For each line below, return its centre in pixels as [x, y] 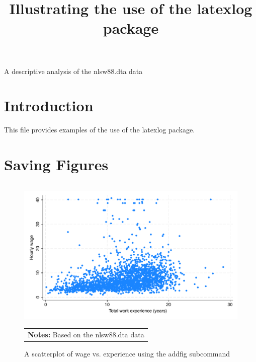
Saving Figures [56, 164]
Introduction [49, 105]
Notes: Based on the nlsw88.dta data [86, 334]
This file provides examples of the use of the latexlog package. [100, 130]
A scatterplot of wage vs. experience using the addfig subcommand [127, 353]
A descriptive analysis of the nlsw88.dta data [73, 71]
